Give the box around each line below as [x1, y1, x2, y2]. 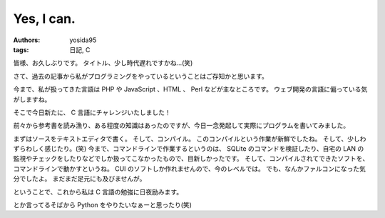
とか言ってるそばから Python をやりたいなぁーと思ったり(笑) [13, 201, 192, 209]
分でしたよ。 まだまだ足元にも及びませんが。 [13, 174, 146, 183]
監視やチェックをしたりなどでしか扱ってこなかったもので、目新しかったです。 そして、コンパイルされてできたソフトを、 [13, 154, 369, 163]
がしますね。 [13, 95, 51, 104]
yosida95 [69, 36, 97, 44]
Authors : [13, 36, 41, 44]
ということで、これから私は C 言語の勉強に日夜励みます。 [13, 187, 183, 196]
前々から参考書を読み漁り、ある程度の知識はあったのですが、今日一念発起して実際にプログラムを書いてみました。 [13, 122, 349, 130]
